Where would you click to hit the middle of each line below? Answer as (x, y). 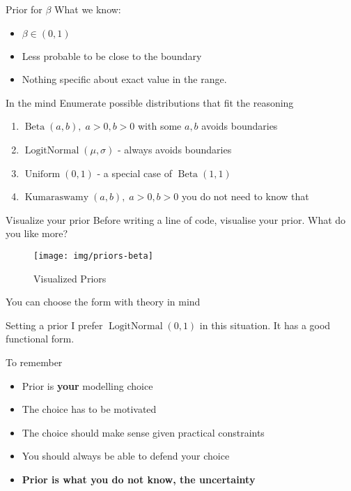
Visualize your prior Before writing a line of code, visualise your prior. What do (176, 219)
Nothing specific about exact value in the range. (124, 79)
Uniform (42, 174)
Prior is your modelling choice (87, 385)
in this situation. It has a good (265, 325)
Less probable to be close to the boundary (112, 55)
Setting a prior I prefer (54, 325)
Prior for (24, 9)
